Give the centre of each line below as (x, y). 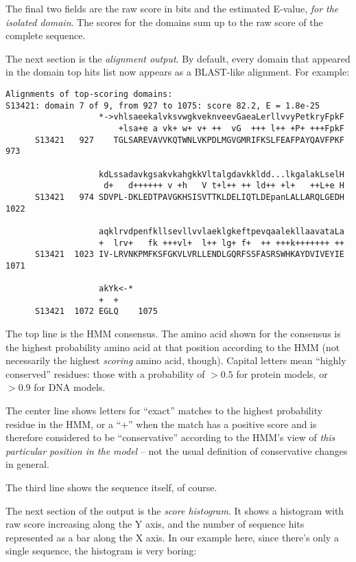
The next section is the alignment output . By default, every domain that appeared (178, 58)
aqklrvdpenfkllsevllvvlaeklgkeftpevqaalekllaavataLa (222, 231)
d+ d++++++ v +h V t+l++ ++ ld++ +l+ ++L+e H (224, 186)
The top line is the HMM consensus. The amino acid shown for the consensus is (173, 334)
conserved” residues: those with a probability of (105, 373)
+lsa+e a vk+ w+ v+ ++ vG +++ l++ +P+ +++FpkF (231, 128)
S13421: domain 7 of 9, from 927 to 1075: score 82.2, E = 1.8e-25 (163, 105)
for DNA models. (70, 387)
